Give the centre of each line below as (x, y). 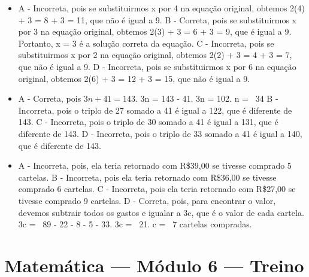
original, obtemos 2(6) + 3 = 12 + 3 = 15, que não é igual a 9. (134, 78)
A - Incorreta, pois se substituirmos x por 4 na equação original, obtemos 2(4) (161, 8)
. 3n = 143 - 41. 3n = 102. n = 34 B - (207, 98)
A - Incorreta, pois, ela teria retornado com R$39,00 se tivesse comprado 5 (155, 165)
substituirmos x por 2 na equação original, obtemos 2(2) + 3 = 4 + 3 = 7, (155, 55)
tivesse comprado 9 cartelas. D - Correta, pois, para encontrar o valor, (147, 200)
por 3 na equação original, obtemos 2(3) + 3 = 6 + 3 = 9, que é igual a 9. (155, 31)
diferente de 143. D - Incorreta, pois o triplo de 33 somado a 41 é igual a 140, (160, 133)
